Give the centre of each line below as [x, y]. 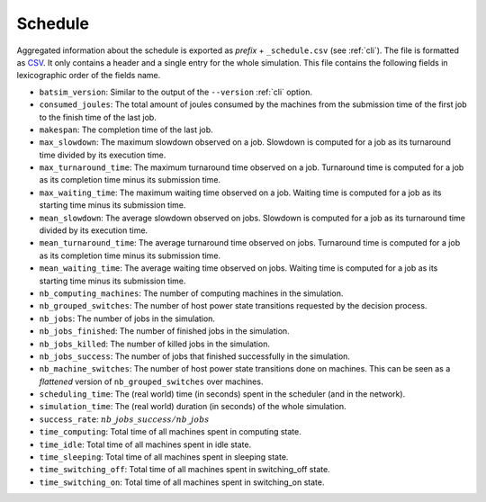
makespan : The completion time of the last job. [126, 130]
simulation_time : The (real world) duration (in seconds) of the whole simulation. [193, 407]
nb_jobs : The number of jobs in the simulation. [127, 318]
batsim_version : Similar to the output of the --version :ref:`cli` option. [175, 92]
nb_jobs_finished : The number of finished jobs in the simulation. [164, 331]
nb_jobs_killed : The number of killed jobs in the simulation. [154, 344]
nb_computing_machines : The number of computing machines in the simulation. [191, 293]
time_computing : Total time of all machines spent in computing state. [170, 432]
